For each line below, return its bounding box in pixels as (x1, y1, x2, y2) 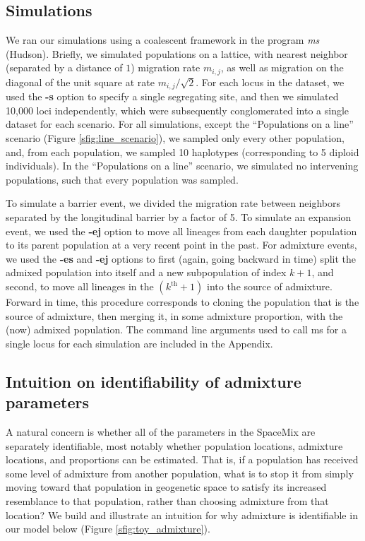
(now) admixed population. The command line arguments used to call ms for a (6, 322, 347, 337)
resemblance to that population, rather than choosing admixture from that (6, 493, 329, 508)
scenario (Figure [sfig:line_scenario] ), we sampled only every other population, (6, 131, 345, 145)
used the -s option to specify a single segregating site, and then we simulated (6, 89, 339, 104)
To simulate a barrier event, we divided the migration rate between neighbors (6, 196, 341, 210)
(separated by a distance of (6, 60, 123, 75)
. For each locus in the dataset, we (196, 74, 345, 89)
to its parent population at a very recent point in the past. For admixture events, (6, 237, 357, 252)
